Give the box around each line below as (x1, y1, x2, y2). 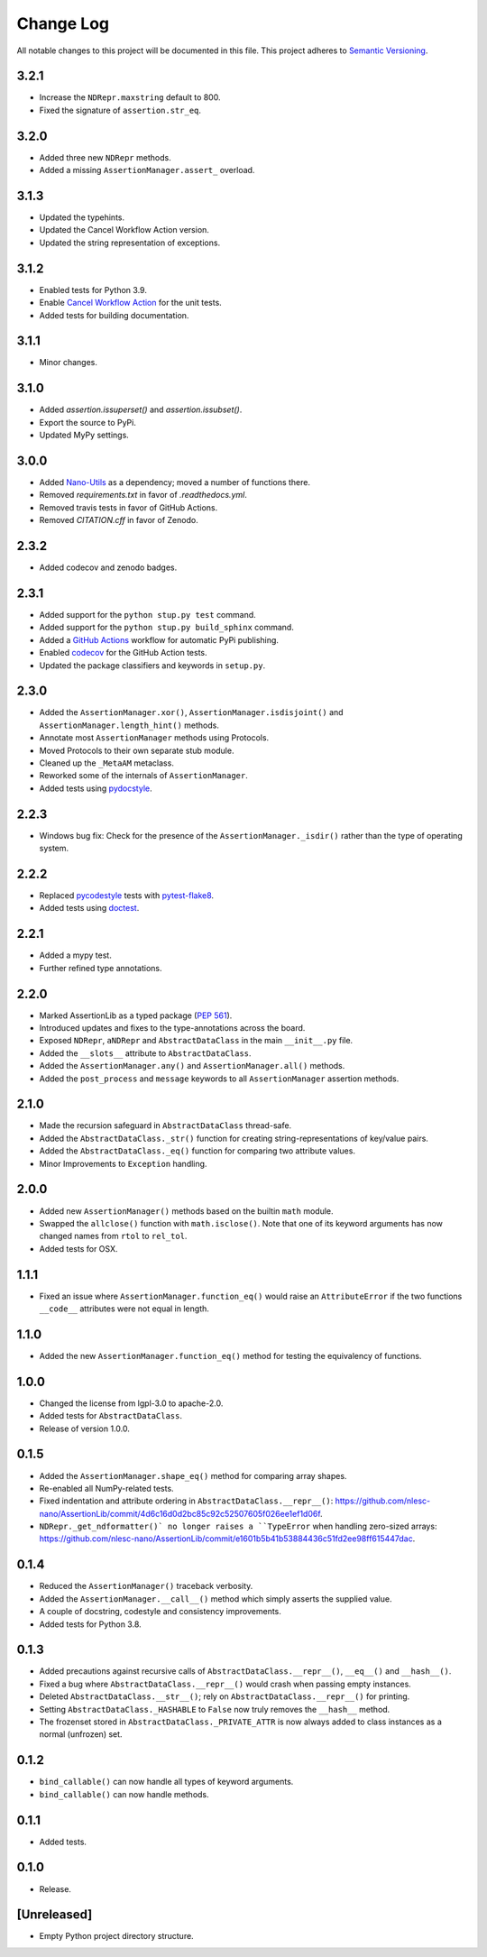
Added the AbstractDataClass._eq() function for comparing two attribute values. (39, 1145, 356, 1156)
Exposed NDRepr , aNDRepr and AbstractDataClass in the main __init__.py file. (39, 1035, 354, 1046)
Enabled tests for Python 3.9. (39, 284, 148, 295)
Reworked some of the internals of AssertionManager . (39, 770, 248, 781)
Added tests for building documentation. (39, 309, 189, 320)
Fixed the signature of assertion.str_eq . (39, 105, 202, 115)
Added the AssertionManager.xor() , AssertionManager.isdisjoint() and (39, 707, 344, 718)
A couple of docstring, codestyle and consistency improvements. (39, 1606, 281, 1617)
